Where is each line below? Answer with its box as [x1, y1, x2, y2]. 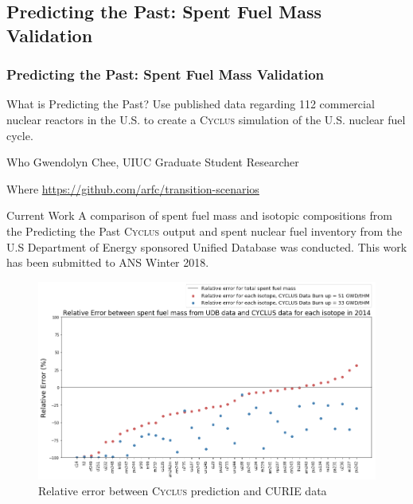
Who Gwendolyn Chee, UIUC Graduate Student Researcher [6, 154, 299, 170]
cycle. [6, 127, 33, 143]
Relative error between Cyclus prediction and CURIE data [38, 482, 327, 498]
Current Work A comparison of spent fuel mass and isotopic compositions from [6, 207, 392, 224]
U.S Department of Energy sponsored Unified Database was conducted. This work [6, 238, 407, 255]
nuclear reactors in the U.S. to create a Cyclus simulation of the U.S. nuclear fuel [6, 111, 406, 127]
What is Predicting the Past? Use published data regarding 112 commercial [6, 96, 375, 112]
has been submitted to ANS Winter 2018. [6, 254, 209, 271]
